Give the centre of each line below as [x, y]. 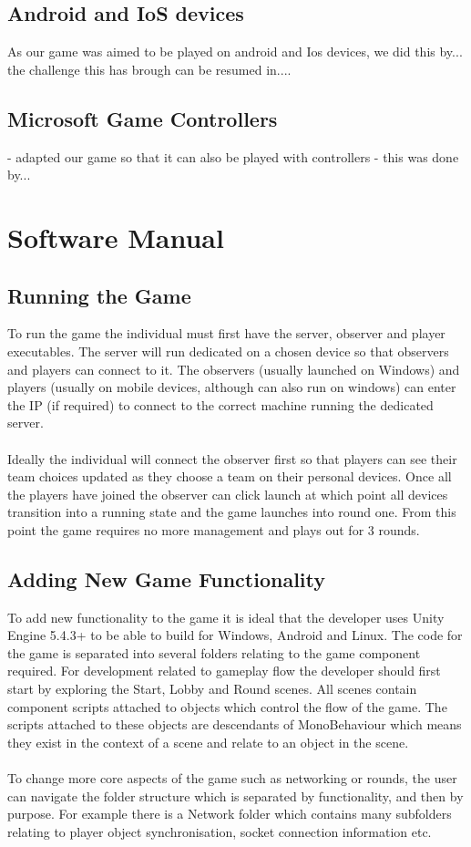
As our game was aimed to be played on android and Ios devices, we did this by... [235, 52]
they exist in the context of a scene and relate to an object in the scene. [208, 742]
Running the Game [99, 295]
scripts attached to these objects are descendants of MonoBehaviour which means [235, 724]
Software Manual [116, 237]
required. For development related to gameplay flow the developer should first [224, 671]
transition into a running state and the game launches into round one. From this [232, 512]
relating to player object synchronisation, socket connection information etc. [220, 831]
